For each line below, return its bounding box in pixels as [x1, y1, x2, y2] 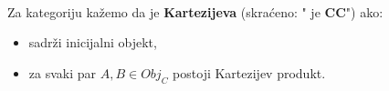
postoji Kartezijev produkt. [173, 63, 326, 82]
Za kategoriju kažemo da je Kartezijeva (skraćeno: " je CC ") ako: [7, 2, 384, 21]
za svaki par [28, 63, 97, 82]
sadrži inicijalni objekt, [28, 33, 157, 52]
